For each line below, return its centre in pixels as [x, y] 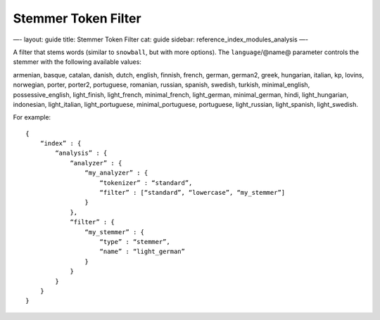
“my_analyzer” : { [116, 173]
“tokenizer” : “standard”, [146, 183]
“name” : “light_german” [142, 252]
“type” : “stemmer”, [135, 242]
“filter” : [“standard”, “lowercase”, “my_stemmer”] [192, 193]
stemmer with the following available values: [77, 62]
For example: [32, 117]
